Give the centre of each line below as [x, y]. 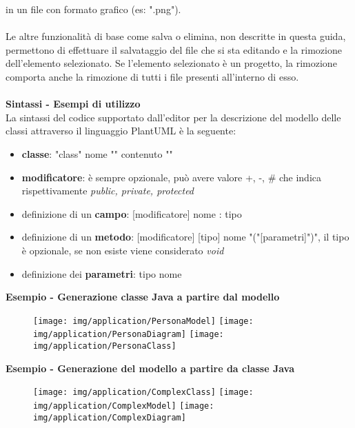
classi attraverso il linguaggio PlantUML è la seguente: [121, 131]
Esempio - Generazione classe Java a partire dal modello [143, 297]
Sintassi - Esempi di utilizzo [73, 104]
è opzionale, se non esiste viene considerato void [123, 250]
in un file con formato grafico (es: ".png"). [93, 9]
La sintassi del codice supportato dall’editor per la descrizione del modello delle [173, 117]
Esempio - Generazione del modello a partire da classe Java [150, 368]
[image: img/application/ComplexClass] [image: [143, 393]
